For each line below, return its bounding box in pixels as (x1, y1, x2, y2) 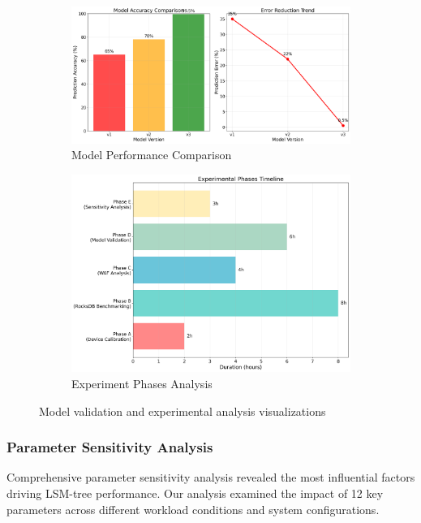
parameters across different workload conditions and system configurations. (6, 500, 380, 517)
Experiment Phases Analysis (71, 374, 213, 391)
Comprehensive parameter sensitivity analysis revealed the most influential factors (6, 469, 415, 486)
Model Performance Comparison (71, 146, 232, 163)
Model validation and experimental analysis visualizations (39, 402, 326, 419)
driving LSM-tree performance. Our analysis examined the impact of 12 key (6, 484, 384, 501)
